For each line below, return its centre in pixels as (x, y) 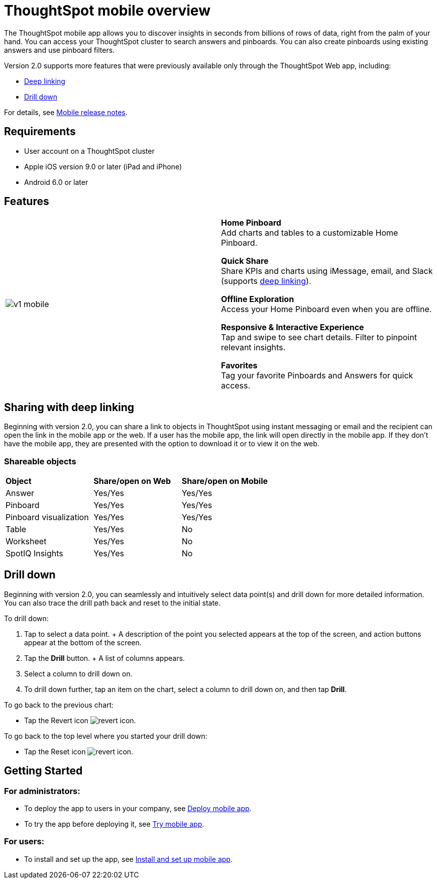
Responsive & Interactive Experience (293, 327)
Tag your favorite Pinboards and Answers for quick (317, 376)
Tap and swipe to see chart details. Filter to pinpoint (319, 337)
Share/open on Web (132, 481)
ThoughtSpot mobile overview (107, 11)
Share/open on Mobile (225, 481)
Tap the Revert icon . (80, 720)
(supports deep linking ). (266, 281)
